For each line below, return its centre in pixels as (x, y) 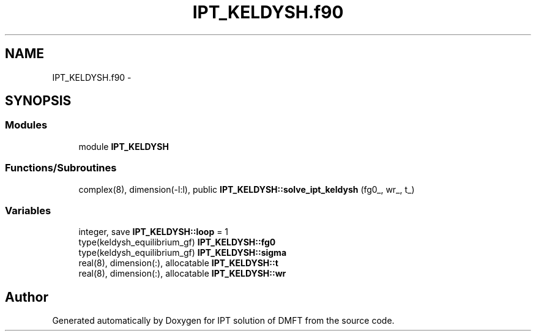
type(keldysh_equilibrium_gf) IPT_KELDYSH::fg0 (177, 242)
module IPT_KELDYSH (124, 146)
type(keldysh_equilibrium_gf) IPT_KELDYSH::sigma (183, 253)
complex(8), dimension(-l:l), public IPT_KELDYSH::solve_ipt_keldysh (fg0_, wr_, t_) (247, 189)
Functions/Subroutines (61, 168)
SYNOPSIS (38, 101)
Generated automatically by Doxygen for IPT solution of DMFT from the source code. (223, 321)
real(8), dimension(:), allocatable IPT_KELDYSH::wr (182, 274)
